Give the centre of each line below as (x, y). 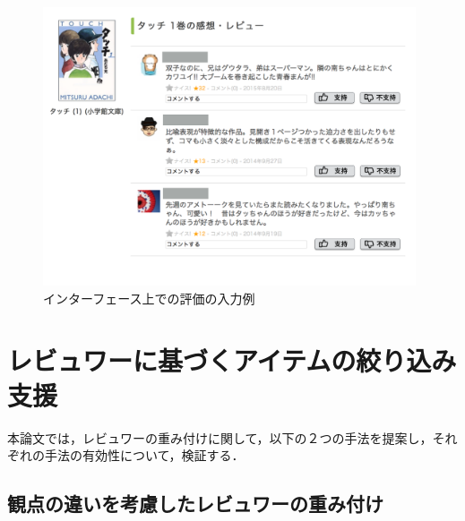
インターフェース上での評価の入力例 (149, 298)
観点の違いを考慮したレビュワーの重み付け (195, 504)
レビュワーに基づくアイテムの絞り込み (232, 359)
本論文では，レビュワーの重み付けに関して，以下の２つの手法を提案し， (220, 437)
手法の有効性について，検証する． (144, 455)
